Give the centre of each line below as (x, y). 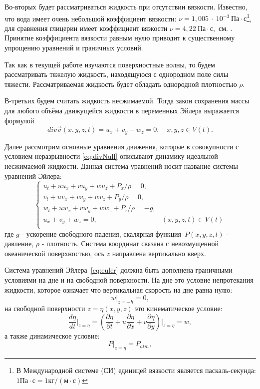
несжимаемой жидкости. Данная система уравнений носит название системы (121, 166)
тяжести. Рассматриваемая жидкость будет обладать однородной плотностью (121, 84)
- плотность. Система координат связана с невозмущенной (130, 243)
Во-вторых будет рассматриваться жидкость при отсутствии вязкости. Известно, (126, 6)
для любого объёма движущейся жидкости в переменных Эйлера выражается (122, 110)
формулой (19, 120)
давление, (19, 243)
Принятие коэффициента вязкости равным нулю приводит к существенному (120, 38)
